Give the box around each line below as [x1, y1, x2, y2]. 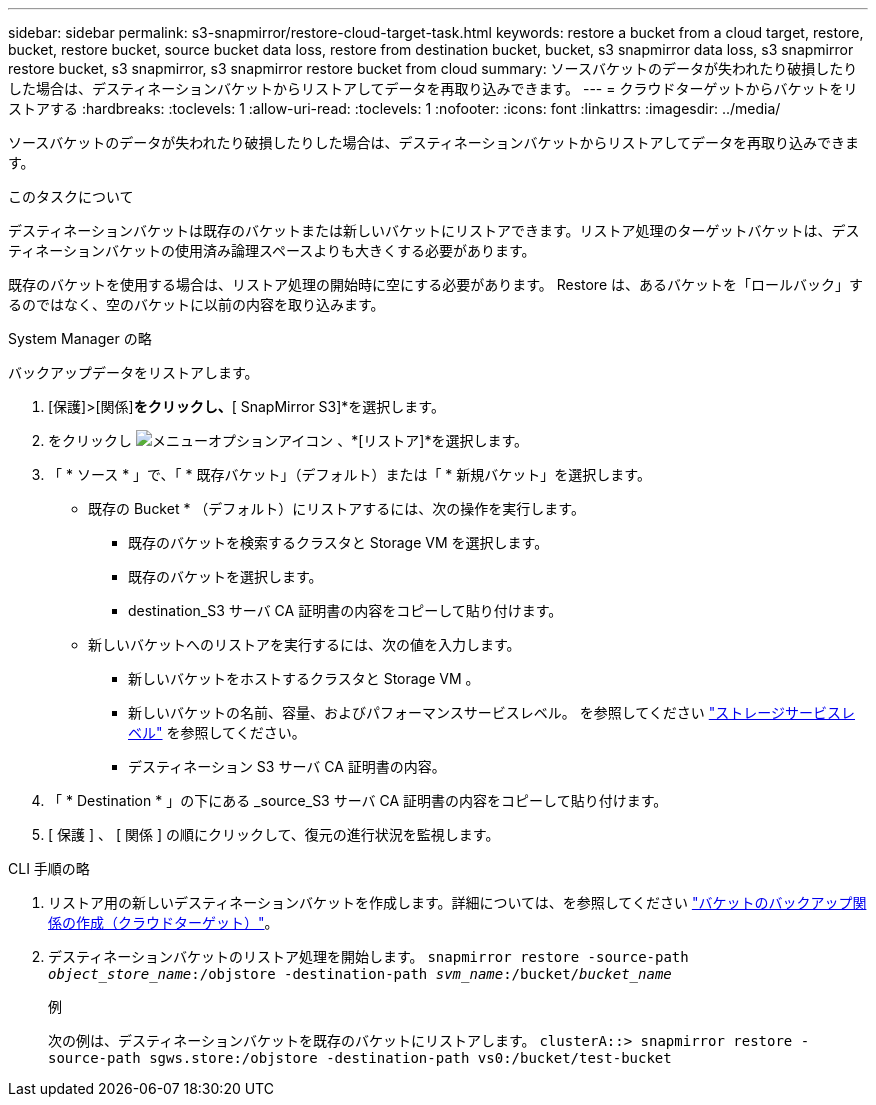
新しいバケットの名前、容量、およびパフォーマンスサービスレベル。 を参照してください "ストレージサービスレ [128, 704, 856, 721]
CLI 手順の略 [8, 860, 90, 877]
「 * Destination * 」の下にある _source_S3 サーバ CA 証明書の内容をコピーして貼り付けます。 [48, 792, 668, 809]
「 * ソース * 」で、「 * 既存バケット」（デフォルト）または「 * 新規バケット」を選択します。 [48, 466, 651, 483]
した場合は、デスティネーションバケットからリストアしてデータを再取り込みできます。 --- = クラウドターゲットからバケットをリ [8, 80, 858, 97]
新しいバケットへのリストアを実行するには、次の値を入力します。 [88, 636, 521, 653]
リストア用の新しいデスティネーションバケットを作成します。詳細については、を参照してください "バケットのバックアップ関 [48, 894, 867, 911]
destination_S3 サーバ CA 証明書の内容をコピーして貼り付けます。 [128, 602, 563, 619]
